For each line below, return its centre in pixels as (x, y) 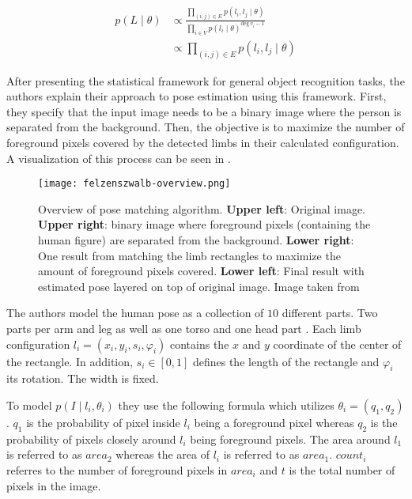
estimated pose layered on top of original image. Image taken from (199, 286)
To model (29, 405)
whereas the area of (163, 454)
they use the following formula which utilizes (226, 405)
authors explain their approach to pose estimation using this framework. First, (197, 96)
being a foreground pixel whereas (274, 422)
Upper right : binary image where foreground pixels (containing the (204, 224)
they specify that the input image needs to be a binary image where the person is (204, 111)
